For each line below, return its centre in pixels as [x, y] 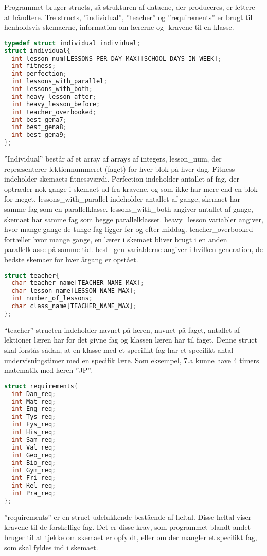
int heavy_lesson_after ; [54, 96]
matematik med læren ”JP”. [48, 370]
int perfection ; [39, 74]
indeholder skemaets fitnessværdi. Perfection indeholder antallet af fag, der [122, 179]
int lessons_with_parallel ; [59, 82]
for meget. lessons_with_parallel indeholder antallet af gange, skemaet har [122, 199]
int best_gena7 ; [39, 120]
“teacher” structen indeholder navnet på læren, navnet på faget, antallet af [122, 329]
